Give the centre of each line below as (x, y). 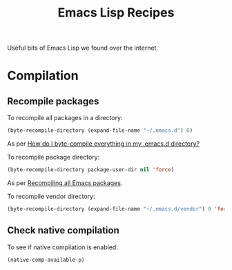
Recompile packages (53, 101)
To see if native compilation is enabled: (63, 247)
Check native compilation (63, 230)
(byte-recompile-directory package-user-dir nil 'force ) (91, 170)
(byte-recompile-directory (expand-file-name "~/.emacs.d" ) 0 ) (100, 131)
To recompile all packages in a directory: (65, 118)
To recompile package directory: (54, 157)
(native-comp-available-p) (46, 260)
